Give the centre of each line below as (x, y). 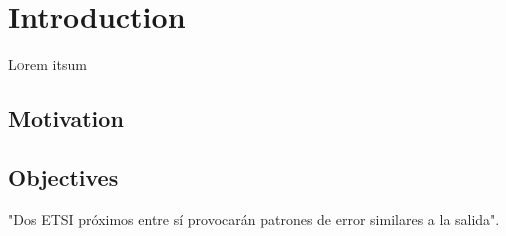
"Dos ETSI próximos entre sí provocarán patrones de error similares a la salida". (254, 218)
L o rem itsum (47, 64)
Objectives (63, 176)
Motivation (66, 118)
